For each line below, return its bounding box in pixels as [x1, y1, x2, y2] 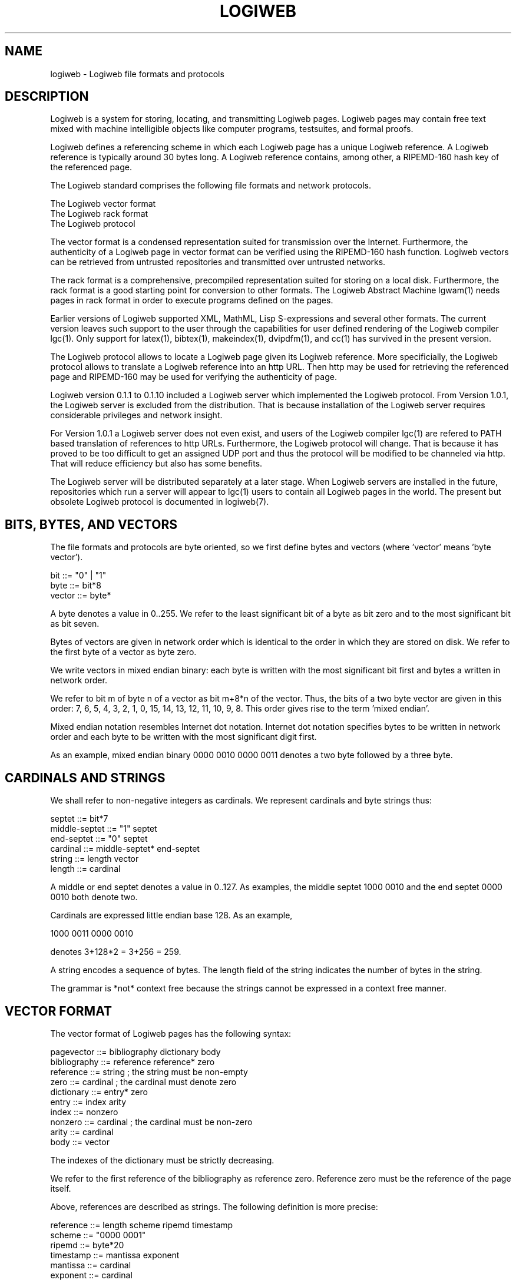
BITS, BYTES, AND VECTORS [5, 517, 177, 532]
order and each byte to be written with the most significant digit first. [50, 732, 317, 742]
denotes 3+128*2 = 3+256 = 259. [50, 947, 181, 957]
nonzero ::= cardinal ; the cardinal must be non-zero [50, 1116, 253, 1127]
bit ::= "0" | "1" [50, 570, 107, 581]
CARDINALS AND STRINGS [5, 770, 166, 785]
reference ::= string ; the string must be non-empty [50, 1066, 248, 1077]
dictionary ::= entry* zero [50, 1086, 148, 1097]
